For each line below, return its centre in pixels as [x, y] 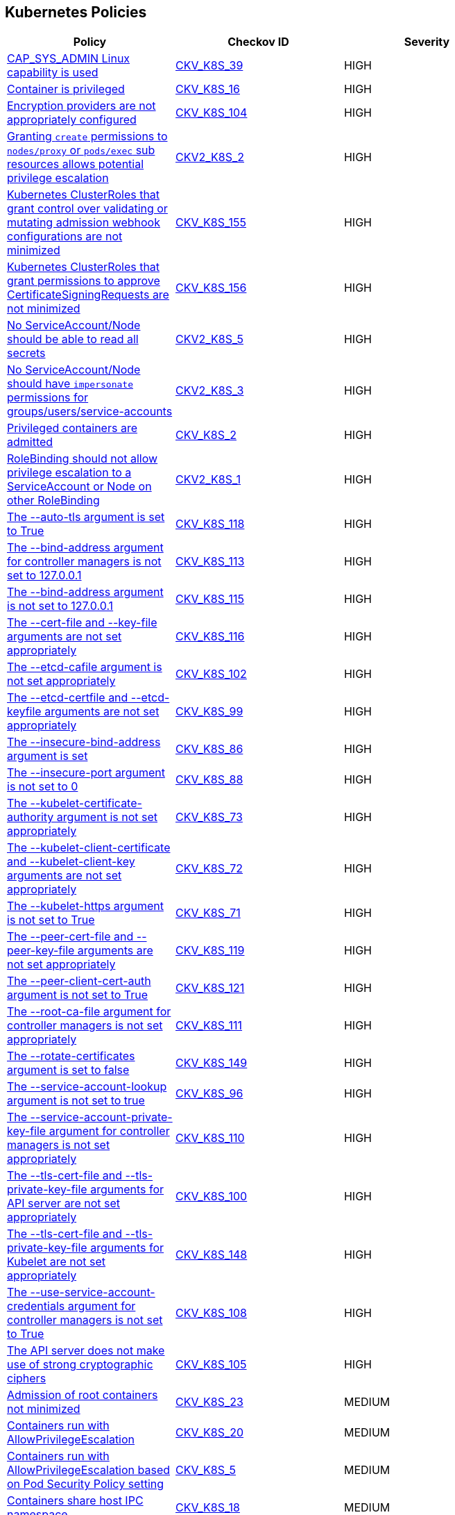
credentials [36, 1306]
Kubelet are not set [57, 1262]
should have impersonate [70, 384]
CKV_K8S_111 [209, 1026]
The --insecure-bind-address [84, 742]
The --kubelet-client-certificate [89, 848]
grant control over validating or [87, 209]
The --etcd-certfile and [68, 698]
